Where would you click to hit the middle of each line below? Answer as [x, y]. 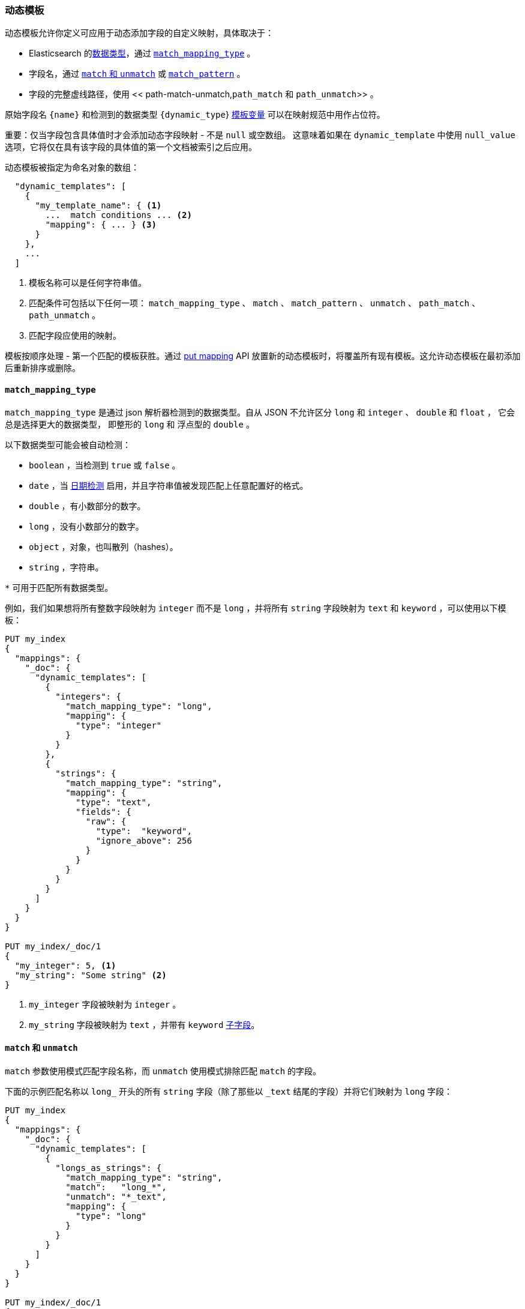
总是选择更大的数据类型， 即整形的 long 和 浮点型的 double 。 [130, 424]
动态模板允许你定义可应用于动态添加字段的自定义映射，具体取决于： [139, 33]
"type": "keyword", [144, 831]
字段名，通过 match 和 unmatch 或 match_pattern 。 [137, 74]
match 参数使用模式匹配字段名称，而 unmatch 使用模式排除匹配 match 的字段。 [163, 1071]
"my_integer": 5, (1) [65, 965]
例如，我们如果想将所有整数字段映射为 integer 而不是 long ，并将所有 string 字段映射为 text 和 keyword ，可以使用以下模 [256, 608]
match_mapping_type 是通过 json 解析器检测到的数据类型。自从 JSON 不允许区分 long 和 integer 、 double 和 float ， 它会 [260, 412]
